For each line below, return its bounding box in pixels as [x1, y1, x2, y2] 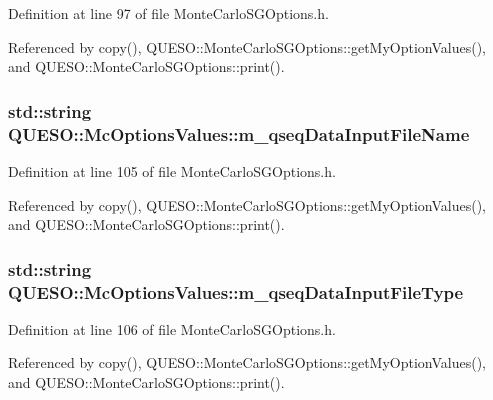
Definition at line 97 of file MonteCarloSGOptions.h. [8, 3, 329, 23]
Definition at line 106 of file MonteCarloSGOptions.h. [8, 318, 336, 339]
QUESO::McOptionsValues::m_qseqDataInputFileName [8, 121, 470, 146]
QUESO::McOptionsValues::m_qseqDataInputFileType [8, 279, 464, 304]
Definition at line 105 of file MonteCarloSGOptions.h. [8, 160, 336, 181]
